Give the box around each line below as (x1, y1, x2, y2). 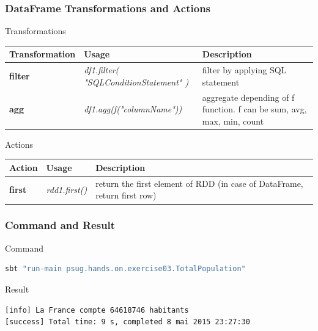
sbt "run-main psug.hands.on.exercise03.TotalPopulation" (5, 264, 246, 274)
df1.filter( (84, 64, 119, 76)
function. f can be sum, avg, (202, 103, 307, 115)
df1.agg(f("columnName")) (84, 103, 182, 115)
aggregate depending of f (202, 90, 295, 103)
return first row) (95, 189, 157, 202)
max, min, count (202, 114, 264, 127)
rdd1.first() (46, 183, 87, 195)
